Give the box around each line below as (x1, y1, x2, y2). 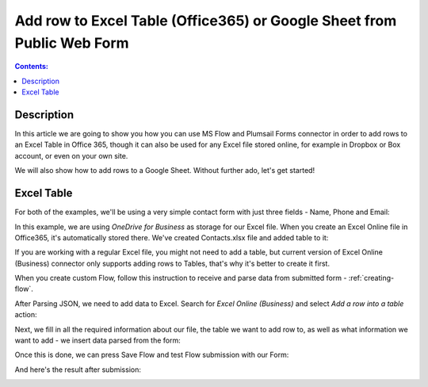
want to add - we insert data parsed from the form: (14, 335, 182, 345)
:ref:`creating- (348, 274, 395, 283)
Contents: (14, 62, 49, 71)
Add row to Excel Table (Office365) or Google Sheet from (14, 12, 397, 29)
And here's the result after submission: (14, 365, 142, 374)
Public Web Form (14, 34, 130, 52)
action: (14, 310, 37, 320)
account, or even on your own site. (14, 151, 128, 160)
